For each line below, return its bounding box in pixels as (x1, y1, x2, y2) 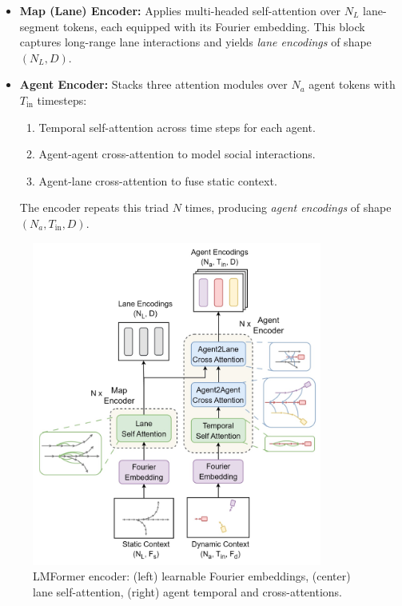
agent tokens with (308, 76, 396, 93)
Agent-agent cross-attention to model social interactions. (38, 146, 316, 162)
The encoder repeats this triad (19, 199, 169, 216)
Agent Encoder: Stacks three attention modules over (19, 76, 288, 93)
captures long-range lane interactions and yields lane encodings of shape (19, 34, 372, 50)
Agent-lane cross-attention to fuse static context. (38, 172, 277, 189)
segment (19, 18, 60, 34)
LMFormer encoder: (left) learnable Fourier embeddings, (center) (33, 568, 351, 584)
